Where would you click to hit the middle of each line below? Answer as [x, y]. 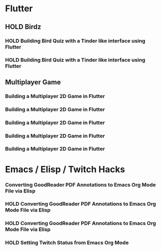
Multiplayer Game [33, 82]
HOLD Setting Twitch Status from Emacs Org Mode [67, 243]
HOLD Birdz [23, 27]
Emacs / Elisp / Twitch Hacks [65, 169]
